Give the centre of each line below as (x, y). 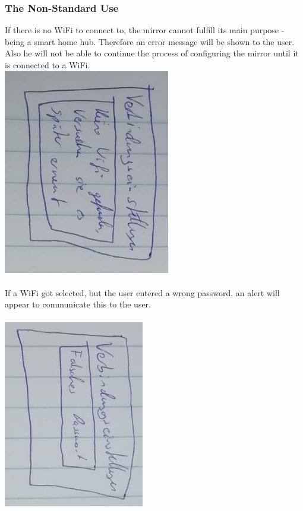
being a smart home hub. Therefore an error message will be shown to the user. (150, 41)
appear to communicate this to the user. (78, 304)
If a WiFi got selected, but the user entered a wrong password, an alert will (142, 292)
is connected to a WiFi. (48, 65)
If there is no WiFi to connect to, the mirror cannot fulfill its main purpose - (145, 30)
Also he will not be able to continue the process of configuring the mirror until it (152, 53)
